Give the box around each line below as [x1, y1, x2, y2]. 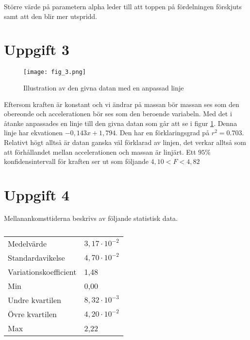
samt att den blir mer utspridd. [4, 11, 98, 21]
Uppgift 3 [4, 39, 69, 59]
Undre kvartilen [8, 294, 61, 306]
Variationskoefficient [8, 266, 77, 278]
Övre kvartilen [8, 308, 57, 320]
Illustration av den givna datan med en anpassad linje [23, 82, 184, 92]
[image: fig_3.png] [23, 69, 86, 76]
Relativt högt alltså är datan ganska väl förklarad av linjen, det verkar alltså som [4, 137, 246, 147]
